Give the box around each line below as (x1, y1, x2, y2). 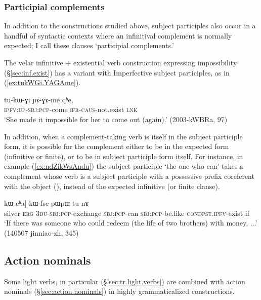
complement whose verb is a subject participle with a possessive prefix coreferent (4, 170, 254, 181)
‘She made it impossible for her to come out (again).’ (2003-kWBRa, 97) (4, 114, 228, 124)
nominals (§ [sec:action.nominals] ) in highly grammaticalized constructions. (4, 286, 235, 296)
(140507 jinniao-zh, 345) (4, 227, 79, 238)
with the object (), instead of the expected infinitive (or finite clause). (4, 180, 220, 191)
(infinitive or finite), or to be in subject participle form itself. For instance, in (4, 151, 243, 161)
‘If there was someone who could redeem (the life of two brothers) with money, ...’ (4, 217, 257, 228)
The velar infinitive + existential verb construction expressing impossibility (4, 57, 237, 67)
